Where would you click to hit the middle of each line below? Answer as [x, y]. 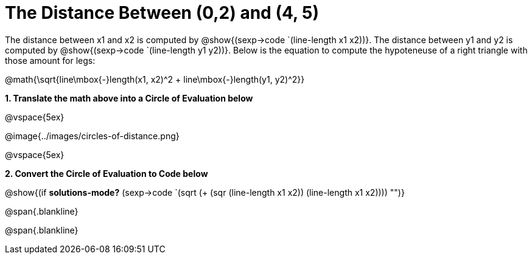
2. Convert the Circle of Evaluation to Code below [107, 173]
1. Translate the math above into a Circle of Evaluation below [129, 98]
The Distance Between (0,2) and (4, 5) [162, 13]
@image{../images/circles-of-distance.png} [92, 136]
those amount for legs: [50, 60]
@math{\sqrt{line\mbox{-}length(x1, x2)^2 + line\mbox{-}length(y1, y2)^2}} [155, 79]
